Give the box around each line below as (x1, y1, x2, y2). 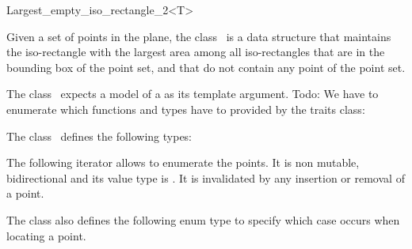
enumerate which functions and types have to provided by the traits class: (6, 100, 365, 117)
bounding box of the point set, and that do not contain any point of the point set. (6, 58, 406, 75)
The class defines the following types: (6, 127, 193, 144)
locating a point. (6, 227, 86, 243)
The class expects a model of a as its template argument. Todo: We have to (6, 85, 379, 102)
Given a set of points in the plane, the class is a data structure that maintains (6, 28, 391, 44)
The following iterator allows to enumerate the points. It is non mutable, (6, 154, 360, 171)
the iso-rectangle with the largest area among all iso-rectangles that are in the (6, 43, 385, 60)
